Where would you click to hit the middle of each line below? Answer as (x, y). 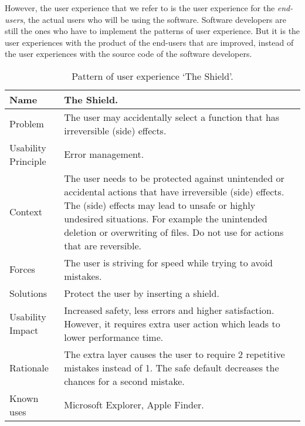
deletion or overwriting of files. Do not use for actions (174, 232)
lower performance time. (114, 337)
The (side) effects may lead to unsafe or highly (160, 205)
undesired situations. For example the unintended (166, 218)
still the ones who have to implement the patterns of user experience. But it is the (152, 31)
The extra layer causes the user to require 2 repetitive (174, 354)
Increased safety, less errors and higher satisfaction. (169, 310)
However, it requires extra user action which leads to (172, 323)
